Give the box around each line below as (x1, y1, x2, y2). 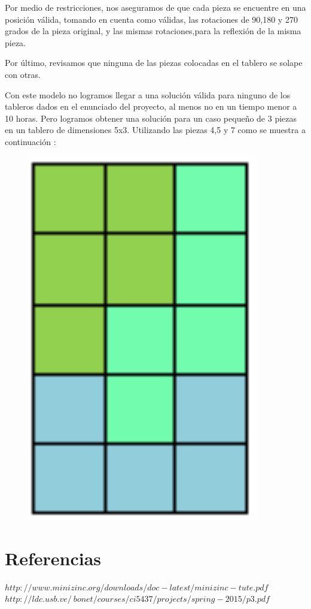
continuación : (5, 135, 56, 147)
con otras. (5, 68, 41, 80)
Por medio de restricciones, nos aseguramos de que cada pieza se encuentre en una (5, 1, 306, 13)
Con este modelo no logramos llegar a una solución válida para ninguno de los (5, 88, 291, 101)
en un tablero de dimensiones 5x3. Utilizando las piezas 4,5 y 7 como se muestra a (5, 123, 306, 136)
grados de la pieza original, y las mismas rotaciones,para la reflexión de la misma (5, 25, 301, 37)
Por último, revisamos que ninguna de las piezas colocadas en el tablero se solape (5, 56, 303, 69)
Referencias (5, 545, 102, 570)
